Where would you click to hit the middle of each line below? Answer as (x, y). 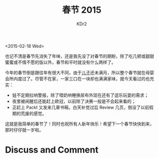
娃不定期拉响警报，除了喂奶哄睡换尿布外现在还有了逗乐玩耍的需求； (80, 95)
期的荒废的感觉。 (29, 113)
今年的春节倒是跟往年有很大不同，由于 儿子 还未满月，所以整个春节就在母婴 (79, 72)
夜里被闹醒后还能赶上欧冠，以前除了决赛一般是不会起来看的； (74, 101)
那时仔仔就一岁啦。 (24, 130)
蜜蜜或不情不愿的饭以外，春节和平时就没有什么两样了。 (60, 62)
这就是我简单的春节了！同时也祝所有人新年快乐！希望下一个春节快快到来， (79, 124)
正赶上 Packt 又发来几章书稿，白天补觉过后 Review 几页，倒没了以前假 (83, 107)
